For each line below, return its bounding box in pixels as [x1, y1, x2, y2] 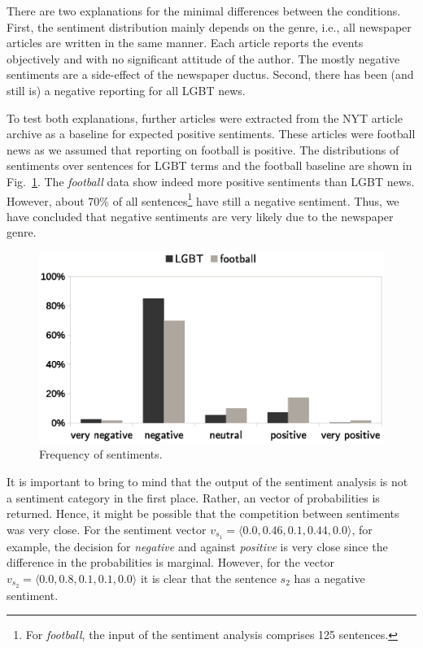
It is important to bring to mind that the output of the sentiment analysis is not [7, 472, 408, 489]
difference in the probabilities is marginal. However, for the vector [7, 554, 334, 571]
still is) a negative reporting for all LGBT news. [7, 81, 246, 98]
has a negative [294, 569, 365, 586]
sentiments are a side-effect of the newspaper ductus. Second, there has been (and [7, 66, 414, 83]
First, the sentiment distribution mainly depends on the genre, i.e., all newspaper [7, 18, 412, 35]
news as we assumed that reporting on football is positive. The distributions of [7, 141, 399, 158]
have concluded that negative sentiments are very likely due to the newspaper [7, 207, 394, 224]
